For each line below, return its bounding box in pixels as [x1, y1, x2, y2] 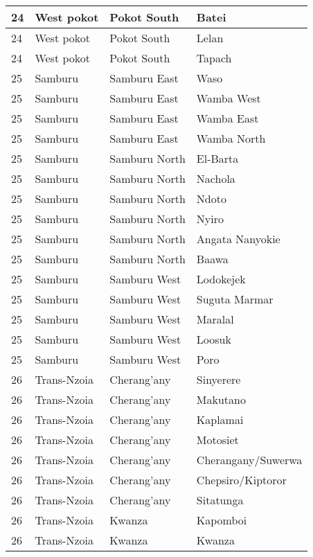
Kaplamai [196, 412, 244, 427]
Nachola [196, 170, 235, 186]
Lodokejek [196, 271, 246, 287]
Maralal [196, 311, 234, 327]
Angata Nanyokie [196, 231, 280, 247]
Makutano [196, 391, 246, 407]
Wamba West [196, 90, 261, 106]
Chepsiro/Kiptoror [196, 472, 287, 488]
